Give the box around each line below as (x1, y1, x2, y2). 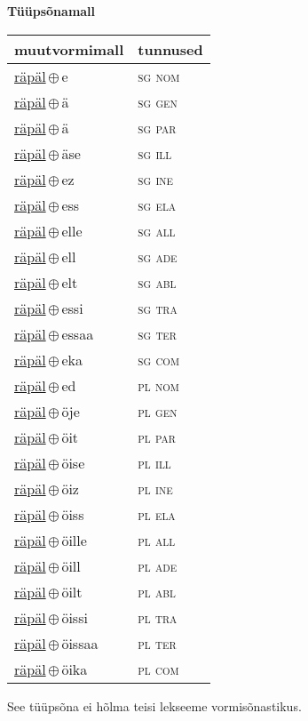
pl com (138, 658, 179, 679)
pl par (138, 426, 176, 447)
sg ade (138, 245, 178, 267)
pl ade (138, 555, 178, 576)
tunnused (138, 38, 203, 60)
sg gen (138, 91, 178, 112)
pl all (138, 529, 176, 550)
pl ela (138, 503, 176, 525)
